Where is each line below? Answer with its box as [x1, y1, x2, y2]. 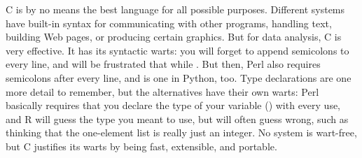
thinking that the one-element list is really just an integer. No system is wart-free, [6, 125, 357, 140]
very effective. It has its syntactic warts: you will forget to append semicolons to [6, 43, 349, 57]
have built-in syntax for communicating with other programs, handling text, [6, 15, 332, 30]
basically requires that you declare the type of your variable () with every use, [6, 98, 341, 113]
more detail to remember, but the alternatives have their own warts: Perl [6, 84, 319, 99]
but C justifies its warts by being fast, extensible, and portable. [6, 138, 277, 153]
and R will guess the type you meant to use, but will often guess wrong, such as [6, 111, 349, 126]
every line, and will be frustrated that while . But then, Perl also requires [6, 57, 321, 71]
